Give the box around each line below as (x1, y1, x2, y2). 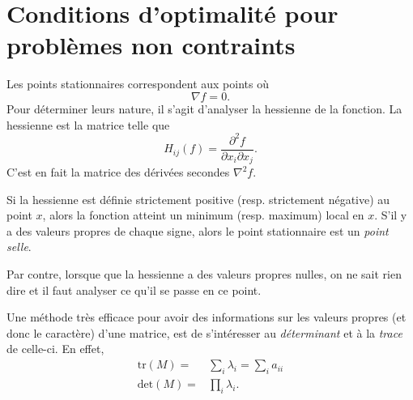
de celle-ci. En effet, (6, 340, 104, 357)
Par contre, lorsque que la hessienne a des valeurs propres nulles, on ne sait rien (6, 266, 402, 283)
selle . (6, 238, 32, 255)
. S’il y (374, 206, 407, 223)
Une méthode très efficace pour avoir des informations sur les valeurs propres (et (6, 309, 407, 326)
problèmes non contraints (6, 28, 296, 62)
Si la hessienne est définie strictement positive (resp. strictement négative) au (6, 190, 390, 207)
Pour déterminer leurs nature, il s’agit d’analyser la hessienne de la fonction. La (6, 100, 402, 117)
